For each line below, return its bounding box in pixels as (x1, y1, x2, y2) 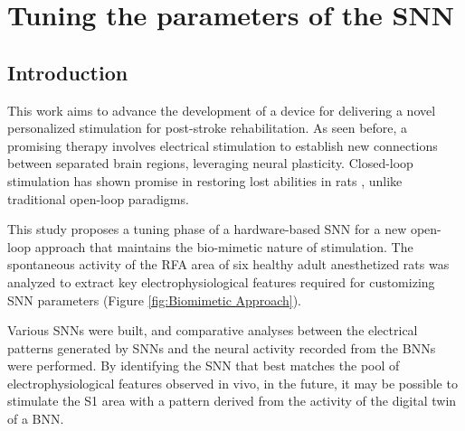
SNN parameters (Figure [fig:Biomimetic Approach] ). (7, 290, 301, 309)
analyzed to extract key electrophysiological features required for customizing (7, 272, 435, 291)
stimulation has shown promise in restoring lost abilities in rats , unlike (7, 171, 403, 190)
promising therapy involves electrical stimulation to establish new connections (7, 136, 438, 155)
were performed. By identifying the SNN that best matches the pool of (7, 356, 400, 375)
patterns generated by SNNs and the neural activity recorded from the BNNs (7, 338, 436, 357)
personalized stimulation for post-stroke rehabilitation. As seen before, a (7, 118, 408, 137)
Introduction (7, 58, 128, 86)
